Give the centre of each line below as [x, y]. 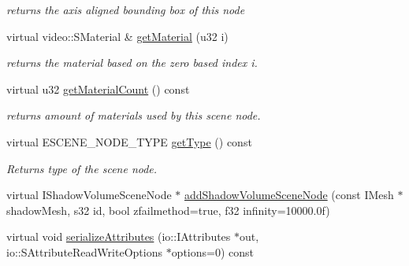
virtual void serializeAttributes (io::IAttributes [119, 236]
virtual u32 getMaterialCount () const [98, 89]
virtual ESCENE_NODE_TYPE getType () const [129, 141]
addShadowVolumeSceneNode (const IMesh [289, 195]
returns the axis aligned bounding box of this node [126, 9]
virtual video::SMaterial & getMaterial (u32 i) [117, 36]
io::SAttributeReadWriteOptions [84, 251]
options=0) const [213, 251]
